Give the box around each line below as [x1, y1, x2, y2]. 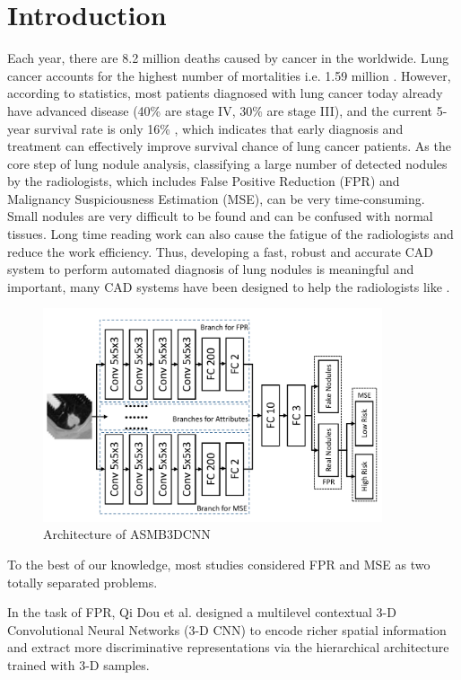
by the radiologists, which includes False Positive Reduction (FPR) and [7, 172, 400, 190]
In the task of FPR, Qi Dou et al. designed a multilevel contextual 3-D [7, 603, 396, 622]
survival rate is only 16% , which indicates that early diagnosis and [34, 119, 404, 137]
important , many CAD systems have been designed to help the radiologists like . [7, 277, 450, 296]
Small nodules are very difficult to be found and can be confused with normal [7, 207, 433, 225]
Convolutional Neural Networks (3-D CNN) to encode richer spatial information [7, 620, 447, 639]
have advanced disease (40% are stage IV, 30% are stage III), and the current [7, 101, 433, 119]
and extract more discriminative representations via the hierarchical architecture [7, 638, 449, 657]
